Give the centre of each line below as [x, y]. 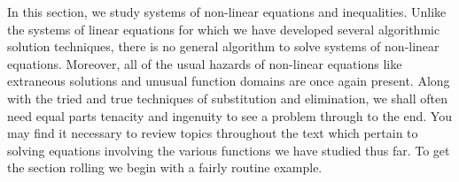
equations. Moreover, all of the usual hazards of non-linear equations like [205, 63]
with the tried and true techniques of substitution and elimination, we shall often [228, 98]
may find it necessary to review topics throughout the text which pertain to [213, 133]
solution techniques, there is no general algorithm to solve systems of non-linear [223, 46]
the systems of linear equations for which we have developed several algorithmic [224, 29]
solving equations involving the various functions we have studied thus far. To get [229, 150]
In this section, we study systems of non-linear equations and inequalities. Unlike [227, 11]
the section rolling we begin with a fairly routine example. [165, 167]
